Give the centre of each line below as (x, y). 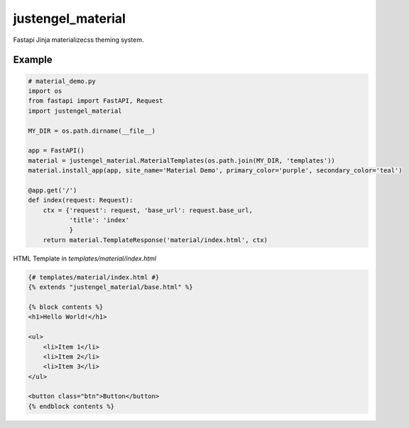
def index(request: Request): (81, 200)
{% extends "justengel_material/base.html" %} (110, 287)
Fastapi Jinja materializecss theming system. (79, 40)
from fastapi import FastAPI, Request (96, 101)
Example (33, 60)
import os (45, 91)
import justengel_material (75, 111)
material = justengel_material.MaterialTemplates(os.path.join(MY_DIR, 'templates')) (181, 160)
